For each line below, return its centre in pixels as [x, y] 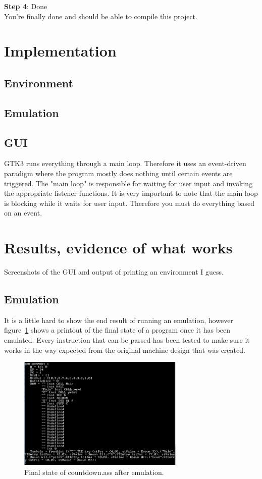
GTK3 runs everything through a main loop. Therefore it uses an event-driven [125, 163]
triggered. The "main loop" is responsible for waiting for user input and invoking [128, 183]
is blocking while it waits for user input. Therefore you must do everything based [129, 203]
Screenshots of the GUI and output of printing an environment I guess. [114, 272]
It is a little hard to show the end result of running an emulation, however [119, 320]
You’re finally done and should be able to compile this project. [101, 16]
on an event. [23, 213]
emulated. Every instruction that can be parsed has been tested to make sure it [127, 340]
